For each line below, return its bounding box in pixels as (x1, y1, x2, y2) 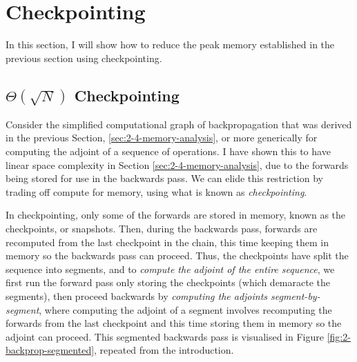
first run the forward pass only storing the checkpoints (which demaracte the (6, 275, 331, 290)
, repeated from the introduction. (94, 343, 234, 357)
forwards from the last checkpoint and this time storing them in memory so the (6, 316, 342, 330)
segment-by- (271, 289, 320, 303)
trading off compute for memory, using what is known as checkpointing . (6, 184, 307, 199)
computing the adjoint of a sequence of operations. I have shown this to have (6, 144, 331, 159)
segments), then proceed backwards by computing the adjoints (6, 289, 268, 303)
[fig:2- (327, 329, 351, 343)
